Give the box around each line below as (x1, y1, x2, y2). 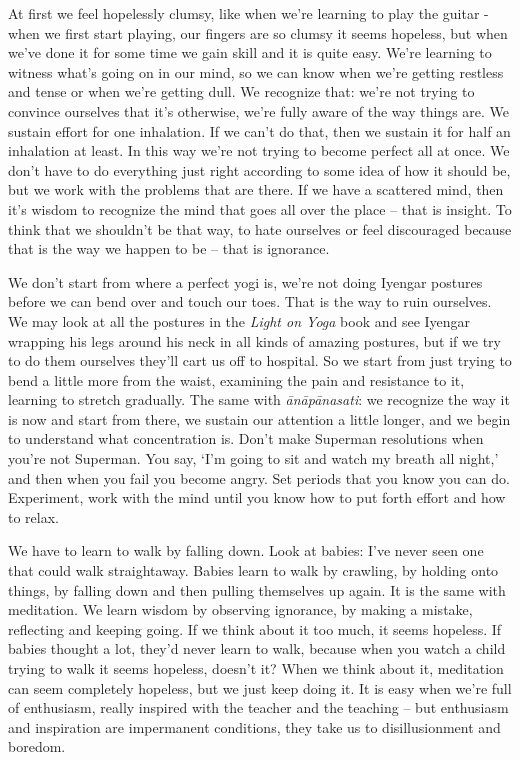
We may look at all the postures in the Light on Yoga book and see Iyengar (8, 310, 471, 331)
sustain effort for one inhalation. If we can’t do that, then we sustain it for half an (8, 120, 511, 141)
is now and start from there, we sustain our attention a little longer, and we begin (8, 408, 511, 429)
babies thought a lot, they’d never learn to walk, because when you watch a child (8, 638, 506, 659)
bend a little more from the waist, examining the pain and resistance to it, (8, 369, 465, 390)
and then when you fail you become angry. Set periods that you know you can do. (8, 467, 510, 488)
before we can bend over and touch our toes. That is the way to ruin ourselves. (8, 291, 492, 312)
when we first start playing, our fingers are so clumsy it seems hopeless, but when (8, 22, 508, 43)
